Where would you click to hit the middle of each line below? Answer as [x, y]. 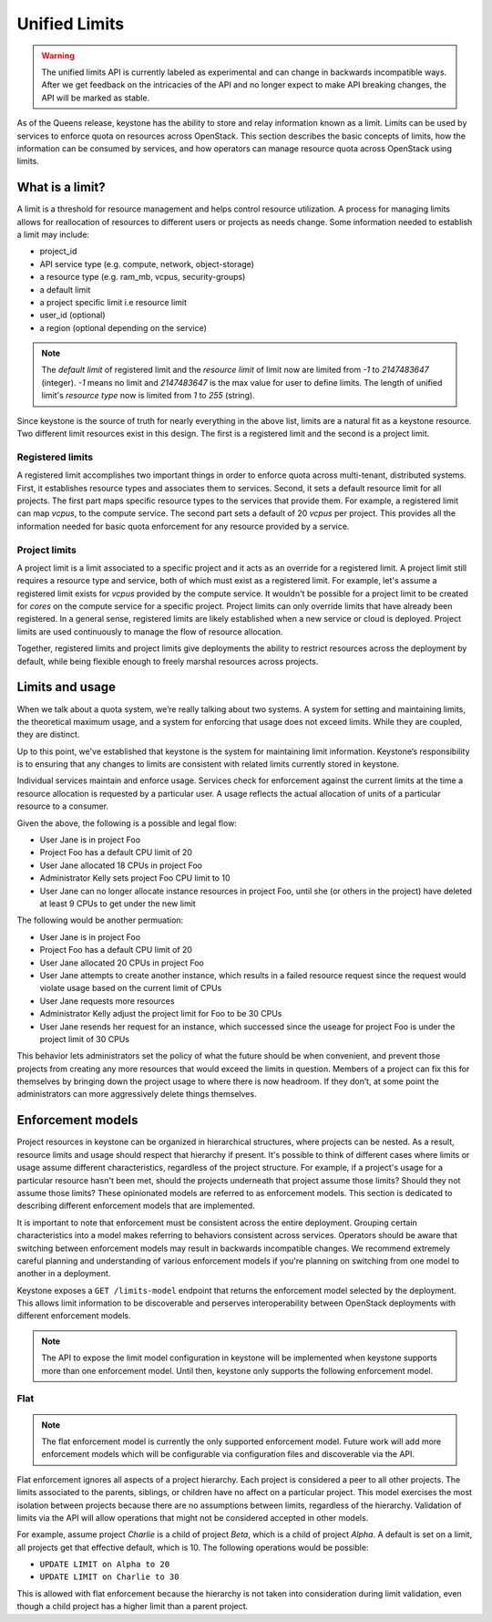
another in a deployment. [64, 1274]
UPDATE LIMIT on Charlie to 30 [109, 1577]
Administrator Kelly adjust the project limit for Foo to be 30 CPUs [161, 1014]
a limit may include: [53, 234]
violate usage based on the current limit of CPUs [131, 988]
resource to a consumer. [63, 806]
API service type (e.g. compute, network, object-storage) [147, 263]
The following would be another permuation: [100, 920]
